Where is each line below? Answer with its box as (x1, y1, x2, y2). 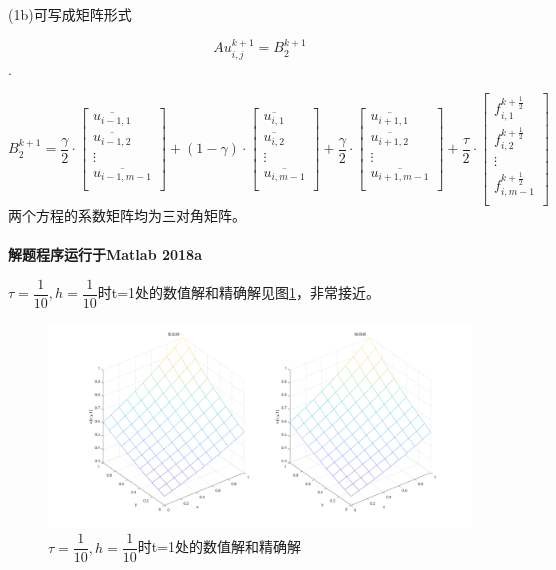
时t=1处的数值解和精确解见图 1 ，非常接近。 (97, 282, 381, 303)
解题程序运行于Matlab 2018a (8, 244, 202, 265)
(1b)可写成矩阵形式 (8, 4, 132, 24)
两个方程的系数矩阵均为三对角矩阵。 (8, 204, 246, 225)
